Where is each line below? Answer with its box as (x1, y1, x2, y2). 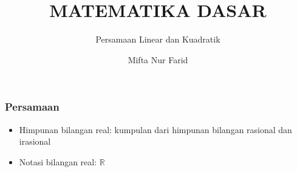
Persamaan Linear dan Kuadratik (95, 33, 220, 46)
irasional (19, 135, 51, 148)
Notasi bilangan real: (19, 155, 97, 168)
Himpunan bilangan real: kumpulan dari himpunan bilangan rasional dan (19, 123, 292, 136)
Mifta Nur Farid (128, 53, 188, 66)
